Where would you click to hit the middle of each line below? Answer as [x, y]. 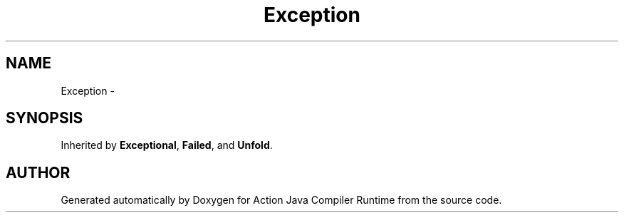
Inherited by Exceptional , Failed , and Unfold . [167, 145]
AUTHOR [38, 172]
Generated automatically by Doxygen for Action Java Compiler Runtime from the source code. [281, 200]
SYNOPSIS [45, 118]
